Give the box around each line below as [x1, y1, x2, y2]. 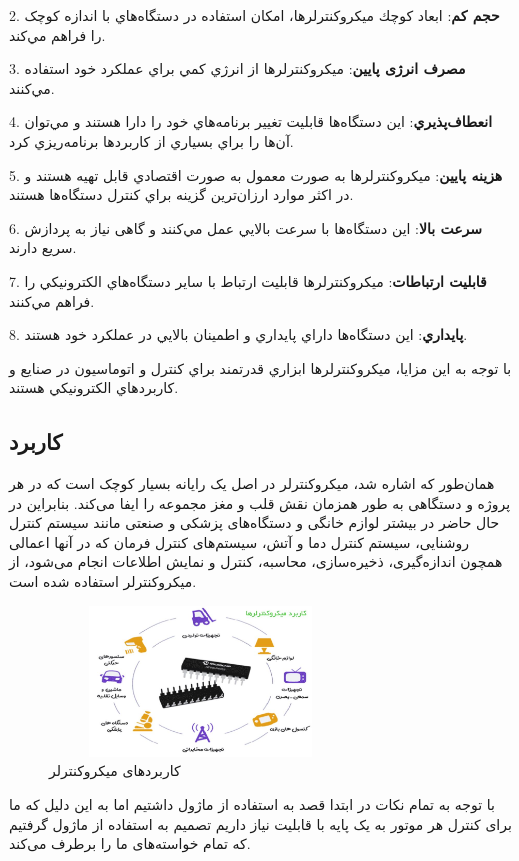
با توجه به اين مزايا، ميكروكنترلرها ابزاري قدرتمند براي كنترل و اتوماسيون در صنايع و [9, 357, 512, 378]
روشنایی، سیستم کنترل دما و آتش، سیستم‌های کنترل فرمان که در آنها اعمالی [9, 531, 469, 552]
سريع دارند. [9, 237, 77, 258]
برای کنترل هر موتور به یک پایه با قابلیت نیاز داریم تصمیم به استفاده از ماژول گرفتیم [9, 813, 512, 834]
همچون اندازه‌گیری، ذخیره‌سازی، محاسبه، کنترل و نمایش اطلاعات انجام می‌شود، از [9, 551, 503, 572]
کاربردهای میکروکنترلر [49, 760, 181, 781]
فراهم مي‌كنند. [9, 290, 95, 311]
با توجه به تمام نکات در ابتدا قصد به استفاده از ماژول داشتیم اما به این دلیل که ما [9, 794, 495, 815]
